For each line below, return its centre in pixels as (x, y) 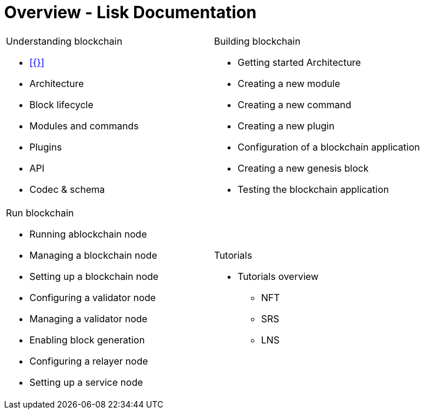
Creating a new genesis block (303, 168)
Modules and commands (84, 126)
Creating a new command (294, 104)
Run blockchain (40, 213)
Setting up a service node (86, 382)
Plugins (46, 147)
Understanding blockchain (64, 41)
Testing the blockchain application (313, 189)
